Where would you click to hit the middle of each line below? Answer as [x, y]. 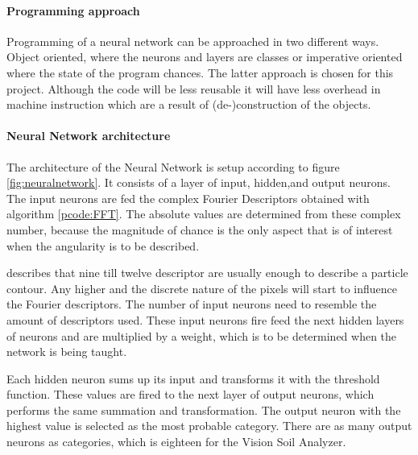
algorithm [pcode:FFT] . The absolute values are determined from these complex [204, 214]
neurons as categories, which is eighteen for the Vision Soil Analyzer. [176, 442]
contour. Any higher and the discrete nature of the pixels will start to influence [202, 288]
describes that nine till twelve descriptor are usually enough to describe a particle [207, 273]
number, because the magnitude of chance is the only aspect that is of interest [200, 229]
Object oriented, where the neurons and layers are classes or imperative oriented [205, 57]
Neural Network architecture [89, 136]
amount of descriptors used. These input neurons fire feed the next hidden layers [205, 319]
